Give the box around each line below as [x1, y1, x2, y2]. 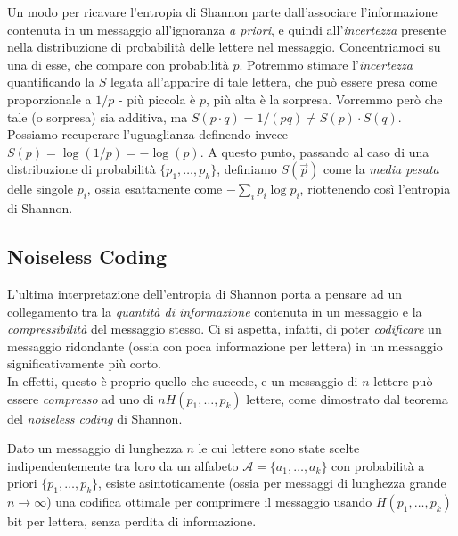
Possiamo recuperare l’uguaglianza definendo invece [7, 125, 289, 144]
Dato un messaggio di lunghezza [7, 439, 183, 458]
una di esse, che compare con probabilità [7, 54, 229, 73]
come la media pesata [323, 160, 439, 178]
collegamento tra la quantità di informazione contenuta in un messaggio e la [7, 301, 422, 320]
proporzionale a [7, 89, 92, 108]
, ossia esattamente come [86, 179, 223, 198]
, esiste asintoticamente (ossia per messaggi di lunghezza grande [98, 474, 446, 492]
